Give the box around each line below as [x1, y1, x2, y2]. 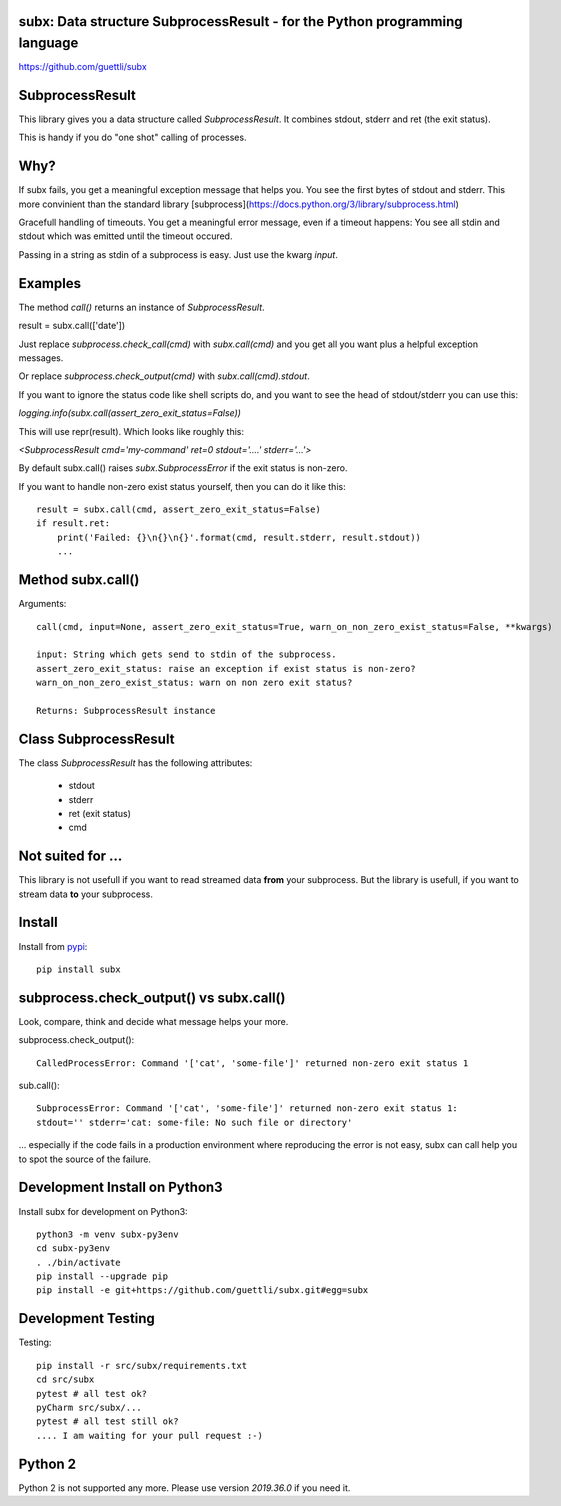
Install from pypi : [18, 940, 88, 952]
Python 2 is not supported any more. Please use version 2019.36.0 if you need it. [18, 1481, 351, 1494]
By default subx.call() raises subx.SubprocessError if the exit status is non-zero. [18, 462, 348, 474]
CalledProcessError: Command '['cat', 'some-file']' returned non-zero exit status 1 [36, 1057, 469, 1069]
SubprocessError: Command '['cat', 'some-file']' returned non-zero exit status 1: [36, 1103, 459, 1114]
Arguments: [18, 598, 67, 610]
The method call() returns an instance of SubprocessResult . [18, 301, 265, 313]
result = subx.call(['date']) [18, 320, 126, 332]
